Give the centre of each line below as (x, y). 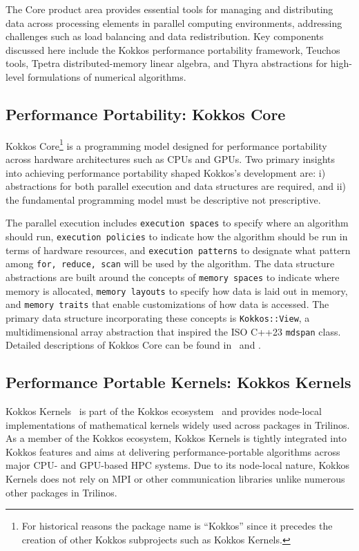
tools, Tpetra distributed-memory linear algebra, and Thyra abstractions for (167, 63)
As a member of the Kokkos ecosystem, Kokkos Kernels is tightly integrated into (176, 438)
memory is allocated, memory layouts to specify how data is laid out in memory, (177, 290)
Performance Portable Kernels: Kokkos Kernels (178, 382)
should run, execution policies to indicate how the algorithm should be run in (177, 236)
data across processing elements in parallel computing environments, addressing (174, 22)
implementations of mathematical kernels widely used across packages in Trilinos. (178, 424)
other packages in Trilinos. (61, 492)
